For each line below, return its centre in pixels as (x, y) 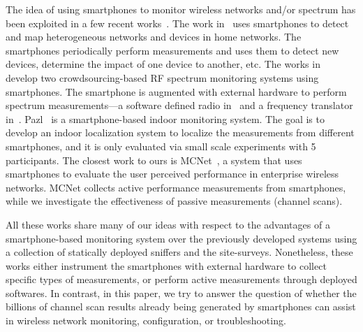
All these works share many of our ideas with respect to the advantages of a (168, 224)
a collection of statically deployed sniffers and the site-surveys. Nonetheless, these (179, 252)
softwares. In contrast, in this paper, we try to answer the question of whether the (181, 293)
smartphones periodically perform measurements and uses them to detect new (172, 50)
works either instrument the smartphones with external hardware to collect (166, 265)
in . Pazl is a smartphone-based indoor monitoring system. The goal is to (165, 118)
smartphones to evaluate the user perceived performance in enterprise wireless (172, 174)
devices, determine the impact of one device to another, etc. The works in (163, 64)
